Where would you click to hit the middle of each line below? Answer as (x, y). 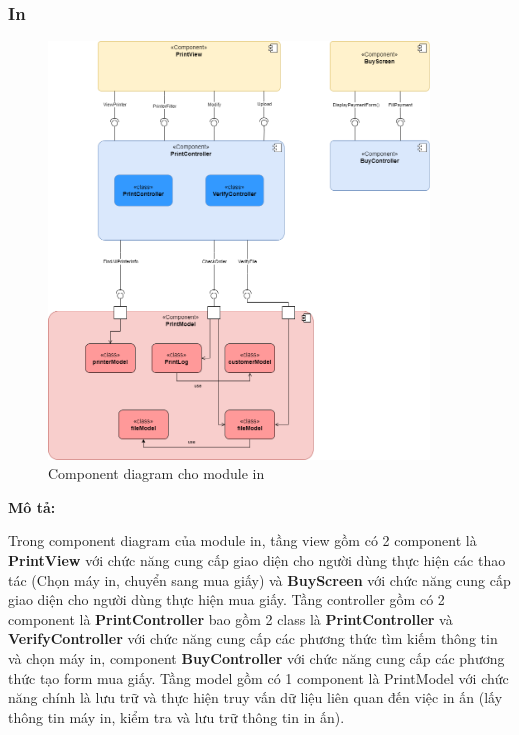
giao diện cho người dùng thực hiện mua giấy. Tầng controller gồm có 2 (226, 599)
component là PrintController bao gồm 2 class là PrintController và (230, 618)
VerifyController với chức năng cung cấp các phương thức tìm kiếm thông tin (253, 638)
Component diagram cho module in (156, 473)
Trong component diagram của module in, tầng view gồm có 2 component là (242, 540)
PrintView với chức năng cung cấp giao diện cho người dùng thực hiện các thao (257, 560)
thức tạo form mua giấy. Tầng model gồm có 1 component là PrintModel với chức (258, 677)
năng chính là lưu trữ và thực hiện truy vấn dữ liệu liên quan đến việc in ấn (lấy (255, 697)
